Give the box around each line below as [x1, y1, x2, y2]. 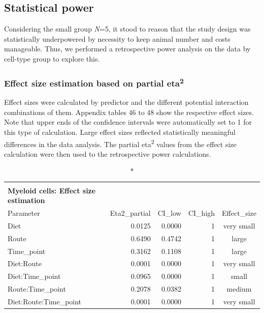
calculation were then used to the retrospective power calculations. [4, 148, 211, 159]
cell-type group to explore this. [4, 53, 100, 64]
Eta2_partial [110, 208, 151, 218]
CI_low [157, 208, 181, 218]
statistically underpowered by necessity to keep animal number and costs [4, 33, 230, 44]
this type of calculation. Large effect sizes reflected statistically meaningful [4, 127, 236, 137]
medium [226, 283, 252, 294]
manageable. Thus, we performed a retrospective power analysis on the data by [4, 43, 251, 54]
